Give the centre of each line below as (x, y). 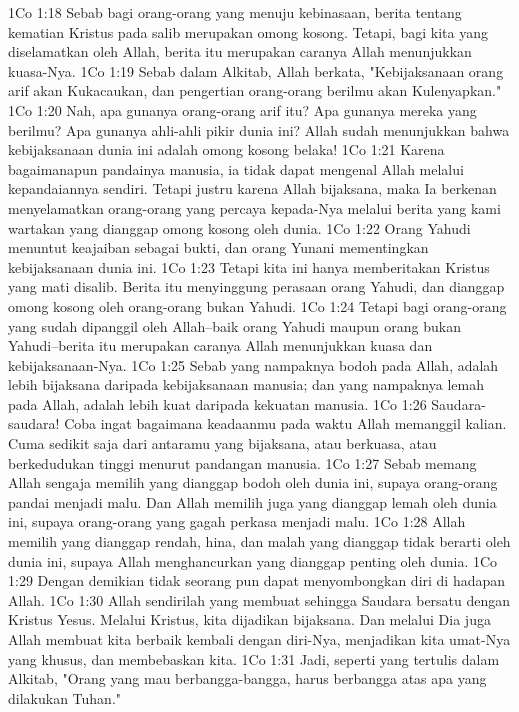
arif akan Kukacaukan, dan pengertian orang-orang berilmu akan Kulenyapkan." (255, 90)
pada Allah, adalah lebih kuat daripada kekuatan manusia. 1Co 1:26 (217, 403)
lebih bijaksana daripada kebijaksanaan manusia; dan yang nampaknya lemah (246, 384)
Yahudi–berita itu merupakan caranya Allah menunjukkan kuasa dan (220, 345)
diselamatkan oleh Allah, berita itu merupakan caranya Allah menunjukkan (240, 51)
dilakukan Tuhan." (65, 697)
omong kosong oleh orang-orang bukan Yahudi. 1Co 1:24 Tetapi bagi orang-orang (257, 305)
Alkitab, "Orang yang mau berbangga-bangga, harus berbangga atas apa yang (247, 678)
